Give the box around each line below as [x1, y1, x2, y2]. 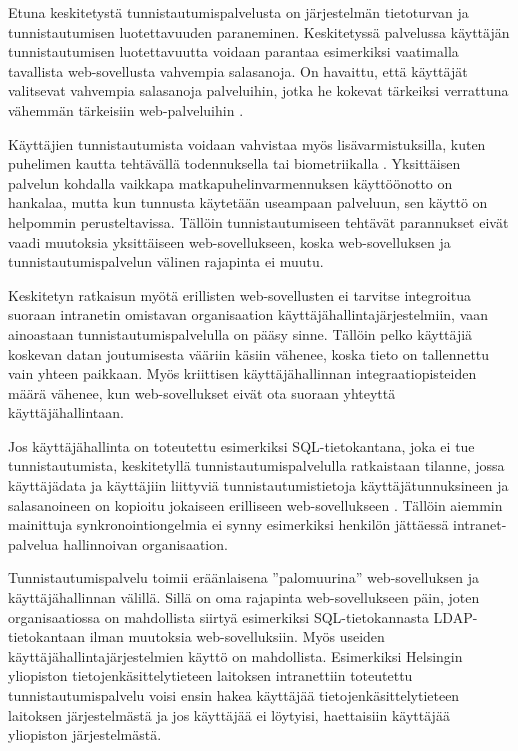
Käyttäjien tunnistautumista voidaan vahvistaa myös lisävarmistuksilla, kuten [8, 133, 486, 154]
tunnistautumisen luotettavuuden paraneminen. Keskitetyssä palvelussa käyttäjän [8, 21, 510, 42]
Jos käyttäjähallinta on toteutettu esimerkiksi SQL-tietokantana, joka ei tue [8, 435, 475, 456]
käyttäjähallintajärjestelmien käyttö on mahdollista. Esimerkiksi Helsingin [8, 645, 463, 666]
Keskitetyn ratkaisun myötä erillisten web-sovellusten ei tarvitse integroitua [8, 284, 471, 305]
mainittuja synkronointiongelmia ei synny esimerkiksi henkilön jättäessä [8, 514, 449, 535]
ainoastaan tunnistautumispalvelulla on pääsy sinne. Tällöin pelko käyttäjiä [8, 323, 473, 344]
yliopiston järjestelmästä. [8, 724, 162, 745]
